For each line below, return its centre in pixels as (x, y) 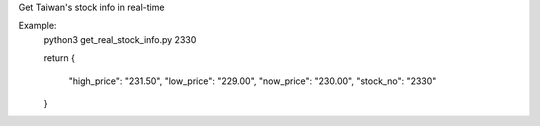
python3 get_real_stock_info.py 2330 (120, 39)
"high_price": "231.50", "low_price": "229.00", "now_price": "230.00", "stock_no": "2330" (252, 81)
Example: (37, 26)
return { (59, 58)
